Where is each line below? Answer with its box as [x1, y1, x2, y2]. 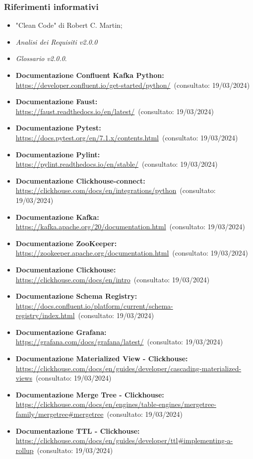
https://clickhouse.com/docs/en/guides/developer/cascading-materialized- [15, 363, 242, 373]
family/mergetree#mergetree [15, 409, 104, 419]
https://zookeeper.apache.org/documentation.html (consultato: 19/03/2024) [15, 248, 248, 258]
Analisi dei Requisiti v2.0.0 [15, 36, 98, 47]
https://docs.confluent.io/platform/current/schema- [15, 300, 173, 311]
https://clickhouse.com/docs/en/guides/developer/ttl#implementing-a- [15, 435, 233, 446]
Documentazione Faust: [15, 96, 98, 107]
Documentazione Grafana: [15, 327, 107, 337]
